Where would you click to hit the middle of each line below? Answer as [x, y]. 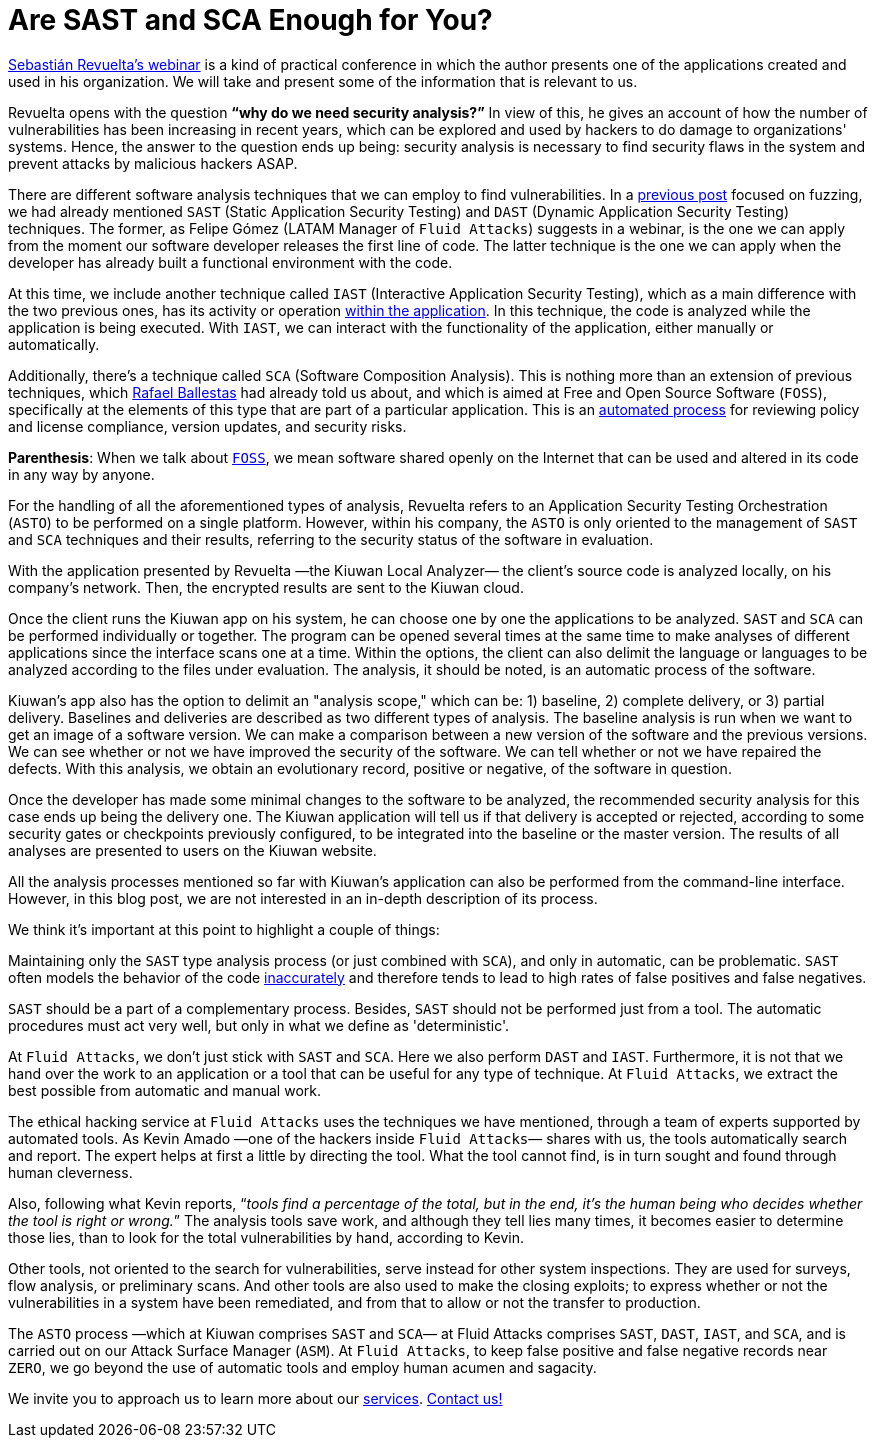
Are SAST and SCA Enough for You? [250, 20]
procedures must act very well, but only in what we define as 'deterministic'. [259, 1025]
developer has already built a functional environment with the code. [230, 262]
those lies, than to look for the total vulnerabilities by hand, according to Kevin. [266, 1237]
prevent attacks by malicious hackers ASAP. [153, 163]
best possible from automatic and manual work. [164, 1090]
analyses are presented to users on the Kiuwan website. [192, 850]
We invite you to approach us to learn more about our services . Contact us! [255, 1398]
